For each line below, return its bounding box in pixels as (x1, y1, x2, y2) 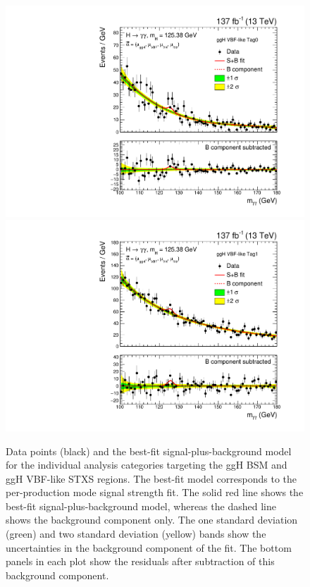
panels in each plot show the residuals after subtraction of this (6, 554, 275, 569)
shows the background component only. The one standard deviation (6, 512, 298, 527)
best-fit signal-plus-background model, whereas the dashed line (6, 498, 276, 513)
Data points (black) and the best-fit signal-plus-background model (6, 443, 292, 458)
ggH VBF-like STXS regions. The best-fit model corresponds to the (6, 471, 297, 486)
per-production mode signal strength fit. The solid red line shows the (6, 485, 304, 500)
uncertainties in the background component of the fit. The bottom (6, 540, 292, 555)
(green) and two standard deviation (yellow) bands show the (6, 526, 266, 541)
